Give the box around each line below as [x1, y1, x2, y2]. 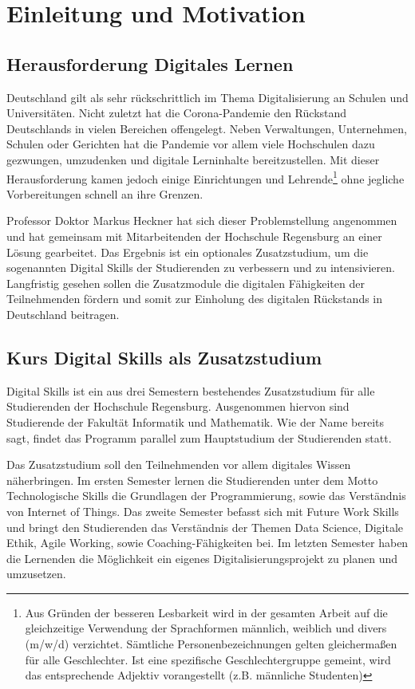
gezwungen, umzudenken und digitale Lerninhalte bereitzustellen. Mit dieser [6, 151, 380, 167]
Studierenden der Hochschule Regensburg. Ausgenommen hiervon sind [6, 398, 350, 415]
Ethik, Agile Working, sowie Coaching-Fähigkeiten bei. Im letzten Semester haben [6, 534, 409, 551]
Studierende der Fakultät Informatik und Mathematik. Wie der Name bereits [6, 413, 385, 430]
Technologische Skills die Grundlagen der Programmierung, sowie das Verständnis [6, 487, 406, 504]
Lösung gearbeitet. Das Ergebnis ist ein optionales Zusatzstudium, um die [6, 243, 369, 260]
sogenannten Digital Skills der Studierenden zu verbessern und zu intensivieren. [6, 259, 395, 276]
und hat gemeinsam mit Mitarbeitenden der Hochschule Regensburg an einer [6, 227, 382, 244]
